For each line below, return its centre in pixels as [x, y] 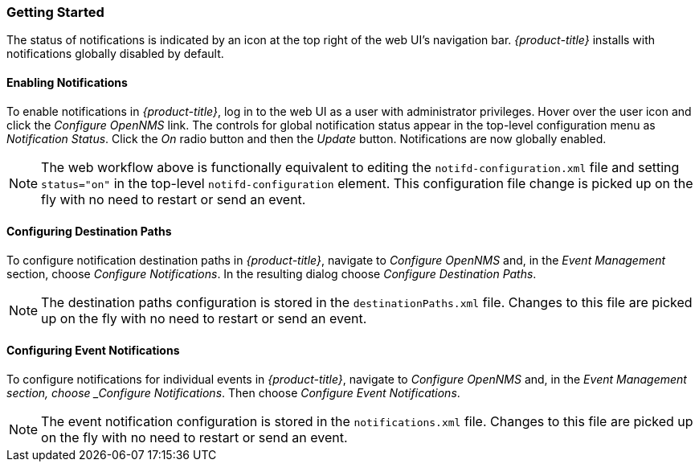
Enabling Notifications [67, 82]
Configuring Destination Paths [89, 232]
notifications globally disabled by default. [115, 54]
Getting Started [55, 12]
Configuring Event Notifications [93, 351]
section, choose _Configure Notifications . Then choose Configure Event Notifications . [233, 393]
